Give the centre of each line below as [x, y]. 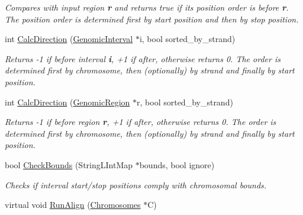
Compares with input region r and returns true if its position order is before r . [147, 7]
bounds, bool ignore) [177, 164]
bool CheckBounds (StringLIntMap [69, 164]
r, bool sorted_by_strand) [185, 102]
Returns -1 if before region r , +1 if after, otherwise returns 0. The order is [141, 122]
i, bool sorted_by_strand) [187, 39]
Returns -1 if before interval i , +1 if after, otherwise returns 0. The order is [143, 58]
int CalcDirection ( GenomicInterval [69, 39]
